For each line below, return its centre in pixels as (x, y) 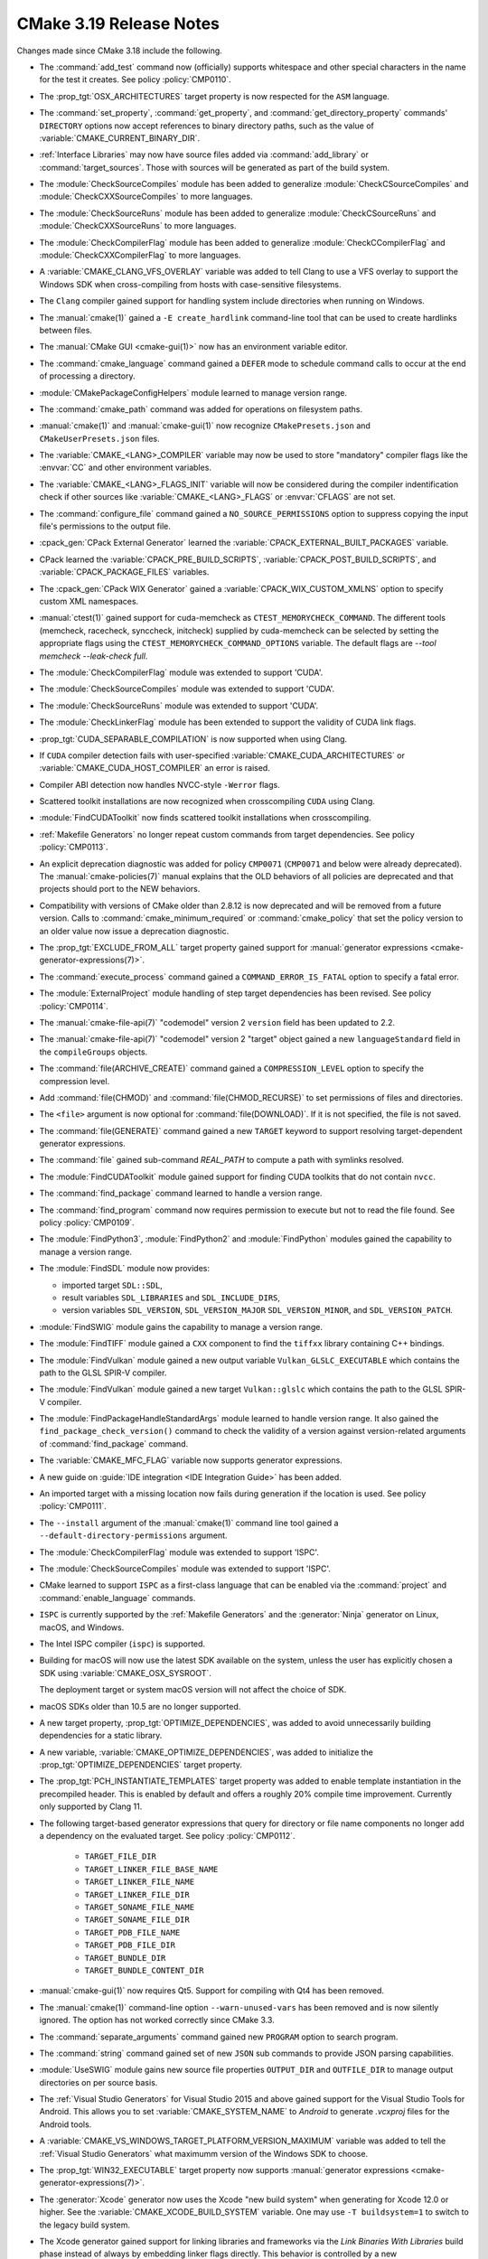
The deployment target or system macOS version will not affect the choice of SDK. (193, 1690)
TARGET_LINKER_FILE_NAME (139, 1882)
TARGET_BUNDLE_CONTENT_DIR (144, 1970)
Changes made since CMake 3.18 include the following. (120, 51)
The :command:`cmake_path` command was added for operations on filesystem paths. (201, 409)
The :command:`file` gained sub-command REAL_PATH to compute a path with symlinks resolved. (221, 1160)
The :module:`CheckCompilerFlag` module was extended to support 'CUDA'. (181, 672)
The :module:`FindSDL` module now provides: (124, 1269)
